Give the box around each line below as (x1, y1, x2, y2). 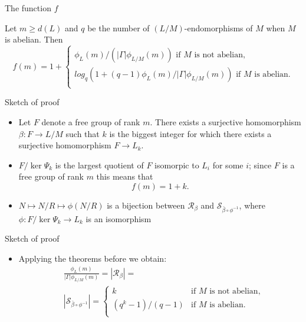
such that (65, 127, 100, 139)
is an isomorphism (85, 212, 152, 225)
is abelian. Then (5, 33, 63, 45)
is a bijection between (107, 199, 185, 211)
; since (249, 158, 272, 171)
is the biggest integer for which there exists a (109, 127, 272, 139)
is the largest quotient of (55, 158, 144, 171)
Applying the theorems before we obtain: (18, 252, 167, 264)
